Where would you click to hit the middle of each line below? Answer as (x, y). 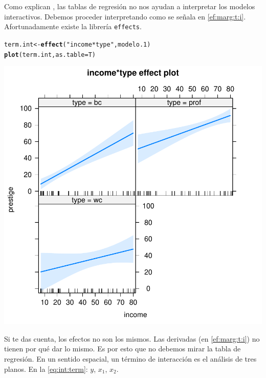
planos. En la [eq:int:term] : (46, 369)
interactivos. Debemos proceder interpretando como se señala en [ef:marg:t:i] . (125, 16)
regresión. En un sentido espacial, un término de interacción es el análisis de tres (130, 358)
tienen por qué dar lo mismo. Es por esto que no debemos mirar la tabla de (123, 349)
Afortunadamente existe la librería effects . (73, 26)
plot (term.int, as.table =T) (50, 55)
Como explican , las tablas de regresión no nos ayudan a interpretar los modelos (130, 6)
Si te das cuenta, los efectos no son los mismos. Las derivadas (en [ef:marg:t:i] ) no (132, 338)
